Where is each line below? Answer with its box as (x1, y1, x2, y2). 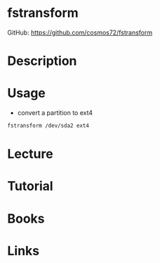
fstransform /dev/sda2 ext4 (7, 122, 90, 130)
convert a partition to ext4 (17, 109, 93, 117)
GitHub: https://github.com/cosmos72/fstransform (7, 28, 153, 37)
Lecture (7, 146, 54, 162)
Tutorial (7, 178, 54, 195)
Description (7, 53, 77, 69)
